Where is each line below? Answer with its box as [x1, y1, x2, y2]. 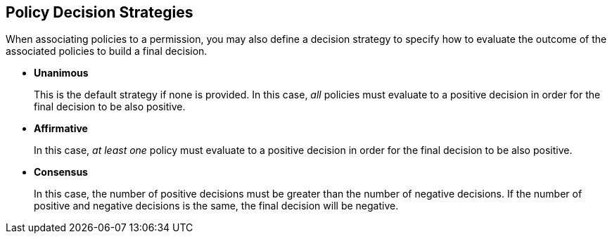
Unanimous [34, 67, 89, 79]
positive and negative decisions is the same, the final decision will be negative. [34, 200, 399, 212]
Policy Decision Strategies [6, 4, 193, 21]
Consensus [34, 166, 88, 179]
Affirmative [34, 122, 88, 135]
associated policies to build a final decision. [6, 45, 208, 58]
